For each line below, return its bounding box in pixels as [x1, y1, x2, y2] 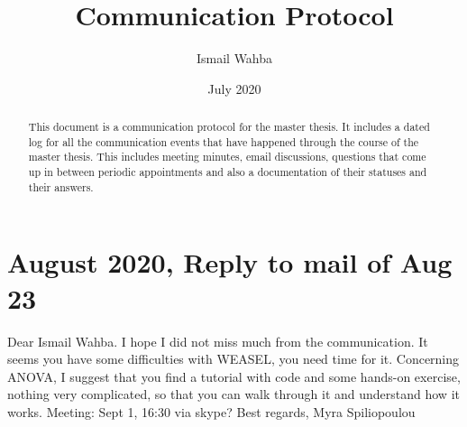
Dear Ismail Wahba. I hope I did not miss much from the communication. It [7, 331, 428, 350]
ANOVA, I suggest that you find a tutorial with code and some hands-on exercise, [7, 367, 461, 385]
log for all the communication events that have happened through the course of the [28, 134, 419, 149]
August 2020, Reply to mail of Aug [7, 244, 453, 281]
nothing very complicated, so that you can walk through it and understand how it [7, 385, 460, 404]
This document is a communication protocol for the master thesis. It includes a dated [28, 119, 430, 135]
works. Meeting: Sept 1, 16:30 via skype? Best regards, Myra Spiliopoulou [7, 402, 416, 421]
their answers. [28, 179, 94, 194]
